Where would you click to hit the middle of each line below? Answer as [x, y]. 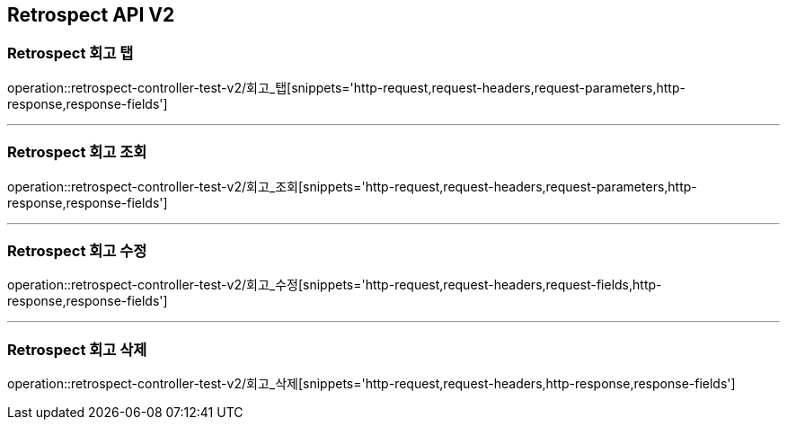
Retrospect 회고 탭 [71, 53]
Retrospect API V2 [91, 15]
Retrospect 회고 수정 [77, 250]
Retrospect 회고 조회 [77, 152]
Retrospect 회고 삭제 [77, 349]
